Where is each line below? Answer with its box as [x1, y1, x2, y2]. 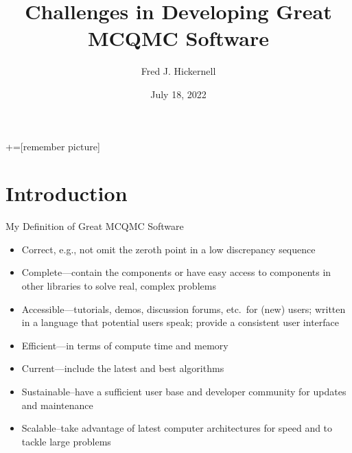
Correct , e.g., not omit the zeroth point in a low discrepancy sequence [21, 242, 316, 256]
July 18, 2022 [150, 86, 207, 101]
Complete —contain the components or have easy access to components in [21, 265, 331, 279]
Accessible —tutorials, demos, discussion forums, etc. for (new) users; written [21, 301, 346, 316]
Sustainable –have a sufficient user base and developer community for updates [21, 384, 347, 398]
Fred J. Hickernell [141, 64, 216, 78]
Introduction [5, 179, 128, 207]
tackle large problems [21, 434, 111, 448]
